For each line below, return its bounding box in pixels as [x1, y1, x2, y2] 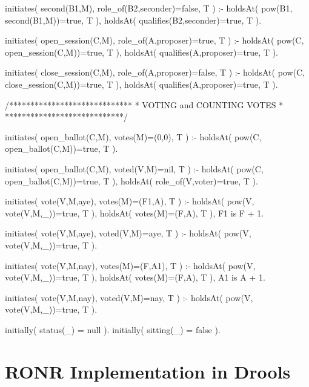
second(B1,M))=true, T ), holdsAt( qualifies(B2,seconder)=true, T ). [5, 13, 262, 26]
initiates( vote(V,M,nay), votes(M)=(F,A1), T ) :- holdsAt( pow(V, [5, 259, 256, 272]
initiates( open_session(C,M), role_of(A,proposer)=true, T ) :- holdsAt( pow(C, [5, 34, 304, 47]
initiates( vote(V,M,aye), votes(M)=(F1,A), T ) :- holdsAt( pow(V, [5, 195, 254, 207]
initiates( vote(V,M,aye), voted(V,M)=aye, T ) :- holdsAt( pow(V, [5, 227, 251, 239]
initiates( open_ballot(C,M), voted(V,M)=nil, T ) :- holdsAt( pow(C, [5, 162, 264, 175]
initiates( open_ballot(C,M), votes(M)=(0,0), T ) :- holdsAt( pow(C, [5, 130, 262, 143]
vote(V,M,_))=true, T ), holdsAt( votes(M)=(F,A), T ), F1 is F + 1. [5, 206, 264, 219]
